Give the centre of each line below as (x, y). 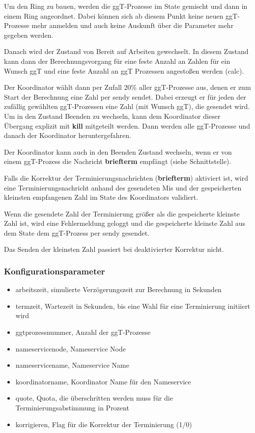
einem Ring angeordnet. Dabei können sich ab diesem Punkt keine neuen (114, 15)
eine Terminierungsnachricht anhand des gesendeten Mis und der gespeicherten (123, 187)
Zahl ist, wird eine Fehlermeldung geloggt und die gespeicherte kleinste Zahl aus (125, 223)
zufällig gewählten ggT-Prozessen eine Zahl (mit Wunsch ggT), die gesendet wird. (127, 106)
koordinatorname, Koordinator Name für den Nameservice (103, 381)
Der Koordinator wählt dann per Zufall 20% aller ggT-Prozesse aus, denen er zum (127, 87)
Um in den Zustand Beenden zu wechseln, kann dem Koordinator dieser (112, 116)
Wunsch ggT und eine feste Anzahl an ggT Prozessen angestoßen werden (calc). (124, 70)
